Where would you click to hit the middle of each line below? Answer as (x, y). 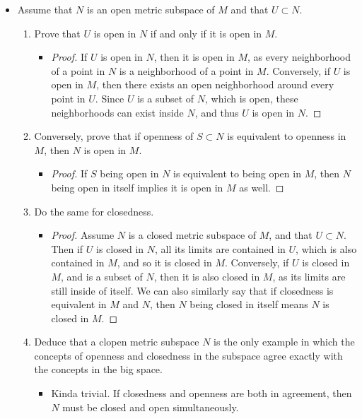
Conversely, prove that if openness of (114, 136)
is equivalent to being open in (237, 173)
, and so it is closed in (164, 262)
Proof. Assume (83, 235)
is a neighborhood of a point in (186, 70)
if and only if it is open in (206, 33)
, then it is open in (194, 57)
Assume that (45, 9)
